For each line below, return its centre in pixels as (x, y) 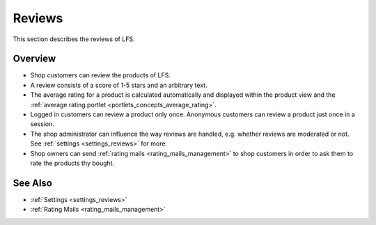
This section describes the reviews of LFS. (74, 39)
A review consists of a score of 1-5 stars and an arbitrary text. (119, 85)
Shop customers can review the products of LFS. (100, 75)
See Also (32, 183)
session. (42, 124)
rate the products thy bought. (72, 163)
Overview (34, 59)
